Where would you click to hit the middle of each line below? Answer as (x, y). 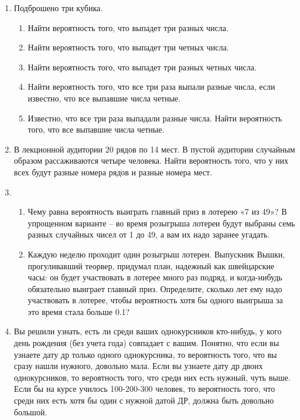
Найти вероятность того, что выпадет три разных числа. (128, 27)
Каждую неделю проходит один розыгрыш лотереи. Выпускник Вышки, (156, 254)
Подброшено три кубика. (58, 8)
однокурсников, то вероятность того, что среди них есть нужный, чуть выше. (152, 377)
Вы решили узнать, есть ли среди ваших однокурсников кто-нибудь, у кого (148, 331)
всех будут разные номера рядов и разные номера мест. (113, 172)
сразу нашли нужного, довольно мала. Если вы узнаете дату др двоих (138, 366)
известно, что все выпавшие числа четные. (104, 98)
